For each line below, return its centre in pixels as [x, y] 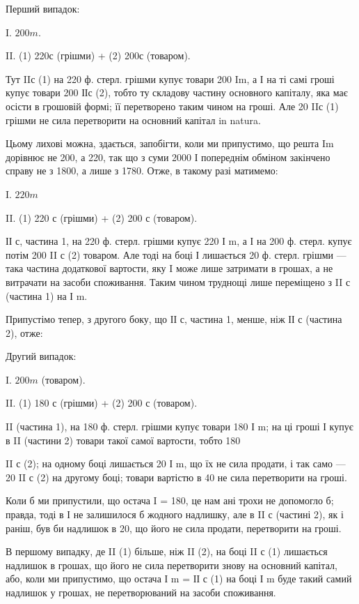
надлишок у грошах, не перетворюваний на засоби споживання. [141, 592]
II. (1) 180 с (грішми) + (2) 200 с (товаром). [102, 403]
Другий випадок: [41, 356]
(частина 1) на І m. [47, 295]
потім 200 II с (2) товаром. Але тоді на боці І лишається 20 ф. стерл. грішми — [176, 254]
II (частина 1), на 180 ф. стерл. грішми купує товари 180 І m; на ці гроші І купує [179, 426]
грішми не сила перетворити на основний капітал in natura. [133, 120]
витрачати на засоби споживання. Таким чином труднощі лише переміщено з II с [178, 281]
